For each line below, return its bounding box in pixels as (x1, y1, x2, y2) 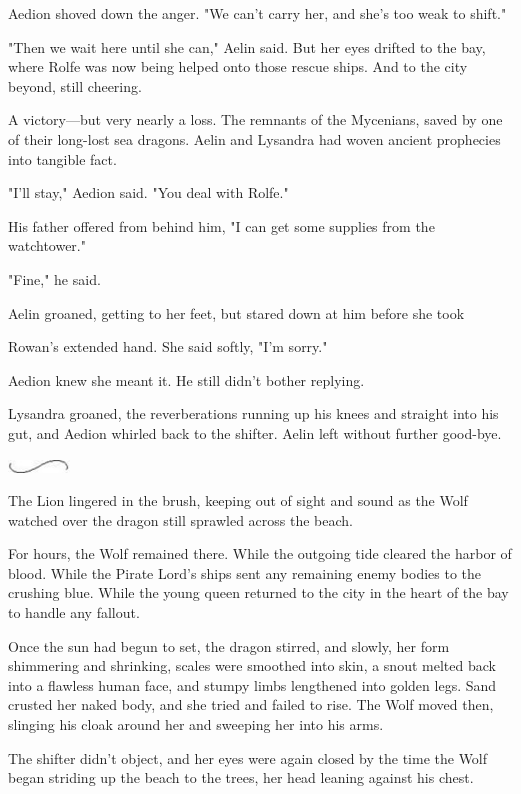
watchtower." (8, 235, 86, 256)
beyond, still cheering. (8, 75, 142, 96)
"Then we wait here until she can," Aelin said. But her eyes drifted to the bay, (8, 36, 486, 57)
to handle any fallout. (8, 602, 140, 623)
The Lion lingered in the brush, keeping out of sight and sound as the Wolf (8, 490, 468, 511)
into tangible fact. (8, 148, 117, 169)
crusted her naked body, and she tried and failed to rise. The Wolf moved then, (8, 694, 494, 715)
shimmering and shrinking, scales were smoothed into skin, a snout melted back (8, 655, 496, 676)
